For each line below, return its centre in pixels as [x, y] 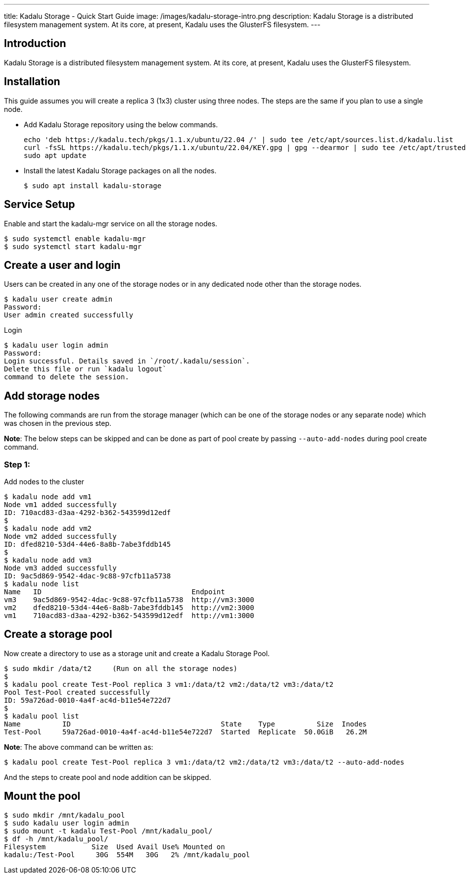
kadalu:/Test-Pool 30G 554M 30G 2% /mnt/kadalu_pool [127, 854]
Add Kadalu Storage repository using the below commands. [121, 124]
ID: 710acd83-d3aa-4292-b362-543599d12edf [88, 512]
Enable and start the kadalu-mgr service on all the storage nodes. [111, 223]
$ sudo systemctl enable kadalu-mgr [75, 238]
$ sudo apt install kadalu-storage [93, 185]
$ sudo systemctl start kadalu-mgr [73, 246]
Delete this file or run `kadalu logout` [85, 369]
